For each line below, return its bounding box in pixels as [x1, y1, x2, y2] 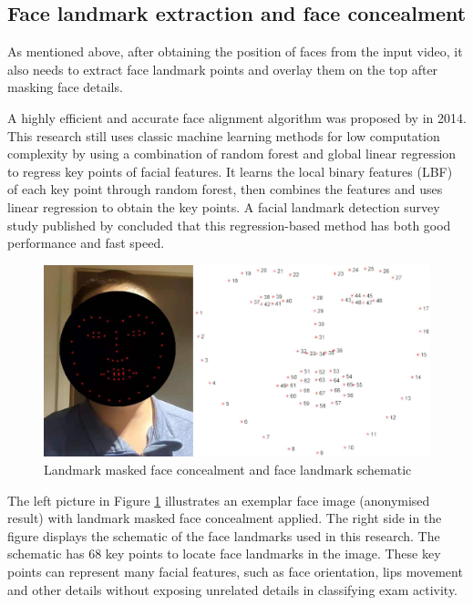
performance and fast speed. [7, 233, 165, 252]
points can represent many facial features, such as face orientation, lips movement [7, 562, 463, 581]
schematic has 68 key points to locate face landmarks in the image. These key [7, 544, 441, 563]
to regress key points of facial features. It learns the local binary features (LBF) [7, 161, 453, 180]
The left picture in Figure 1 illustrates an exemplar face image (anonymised [7, 490, 430, 509]
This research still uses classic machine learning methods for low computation [7, 126, 440, 145]
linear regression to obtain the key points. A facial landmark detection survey [7, 197, 440, 216]
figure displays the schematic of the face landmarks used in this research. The [7, 526, 440, 545]
